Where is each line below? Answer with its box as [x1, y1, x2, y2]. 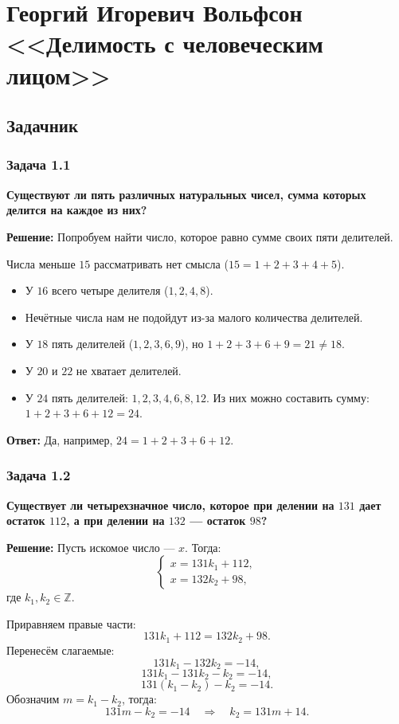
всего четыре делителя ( [52, 282, 169, 299]
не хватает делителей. [76, 362, 182, 378]
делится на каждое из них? [6, 202, 147, 218]
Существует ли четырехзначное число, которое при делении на [6, 496, 334, 513]
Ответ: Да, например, [6, 431, 113, 448]
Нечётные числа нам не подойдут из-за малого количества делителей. [25, 308, 363, 325]
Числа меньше [6, 255, 76, 272]
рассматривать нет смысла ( [93, 255, 229, 272]
